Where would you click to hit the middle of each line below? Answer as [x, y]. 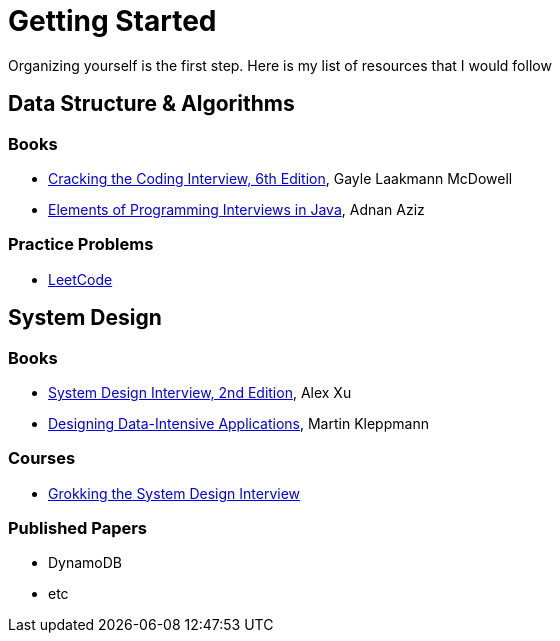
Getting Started [112, 21]
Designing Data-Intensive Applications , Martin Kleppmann [238, 423]
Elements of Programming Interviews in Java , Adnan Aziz [236, 209]
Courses [42, 458]
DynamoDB [85, 563]
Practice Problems [81, 244]
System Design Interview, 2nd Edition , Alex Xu [200, 392]
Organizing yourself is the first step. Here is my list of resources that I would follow [280, 65]
